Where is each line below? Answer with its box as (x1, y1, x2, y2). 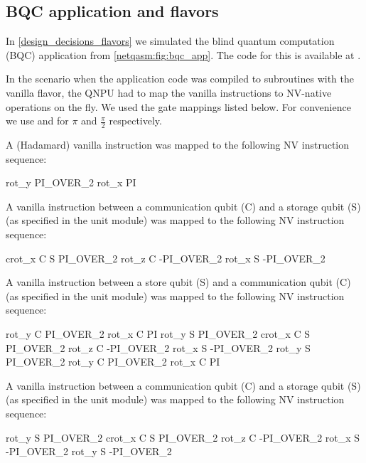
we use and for (6, 113, 69, 128)
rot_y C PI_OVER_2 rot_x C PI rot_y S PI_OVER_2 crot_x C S (6, 326, 311, 341)
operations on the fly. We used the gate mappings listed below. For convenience (6, 99, 351, 114)
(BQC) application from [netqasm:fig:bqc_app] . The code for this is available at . (6, 47, 361, 62)
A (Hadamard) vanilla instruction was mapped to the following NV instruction (6, 137, 349, 151)
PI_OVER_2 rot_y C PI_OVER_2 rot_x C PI (6, 354, 220, 369)
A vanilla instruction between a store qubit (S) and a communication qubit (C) (6, 275, 351, 289)
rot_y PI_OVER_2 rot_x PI (6, 175, 136, 190)
